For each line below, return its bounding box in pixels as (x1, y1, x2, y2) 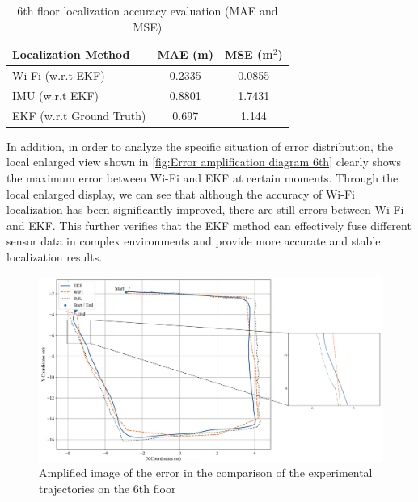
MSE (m (224, 46, 273, 63)
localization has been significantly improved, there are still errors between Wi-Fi (6, 201, 404, 218)
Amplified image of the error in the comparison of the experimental (39, 464, 373, 481)
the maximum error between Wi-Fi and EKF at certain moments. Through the (6, 169, 399, 186)
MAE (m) (157, 46, 213, 63)
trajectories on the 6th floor (39, 479, 176, 496)
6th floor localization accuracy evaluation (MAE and (17, 2, 278, 19)
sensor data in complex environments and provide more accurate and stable (6, 232, 381, 249)
